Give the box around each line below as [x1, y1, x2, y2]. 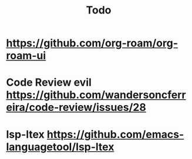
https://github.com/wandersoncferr [6, 89, 186, 102]
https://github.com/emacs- [46, 127, 184, 141]
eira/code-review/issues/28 [6, 101, 147, 114]
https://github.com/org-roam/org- [6, 36, 178, 50]
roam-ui [6, 49, 46, 62]
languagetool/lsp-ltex [6, 140, 114, 153]
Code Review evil [6, 76, 92, 89]
